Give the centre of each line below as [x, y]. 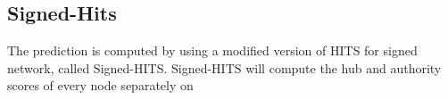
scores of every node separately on [100, 85]
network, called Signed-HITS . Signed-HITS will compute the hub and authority [224, 67]
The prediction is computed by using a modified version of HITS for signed [212, 50]
